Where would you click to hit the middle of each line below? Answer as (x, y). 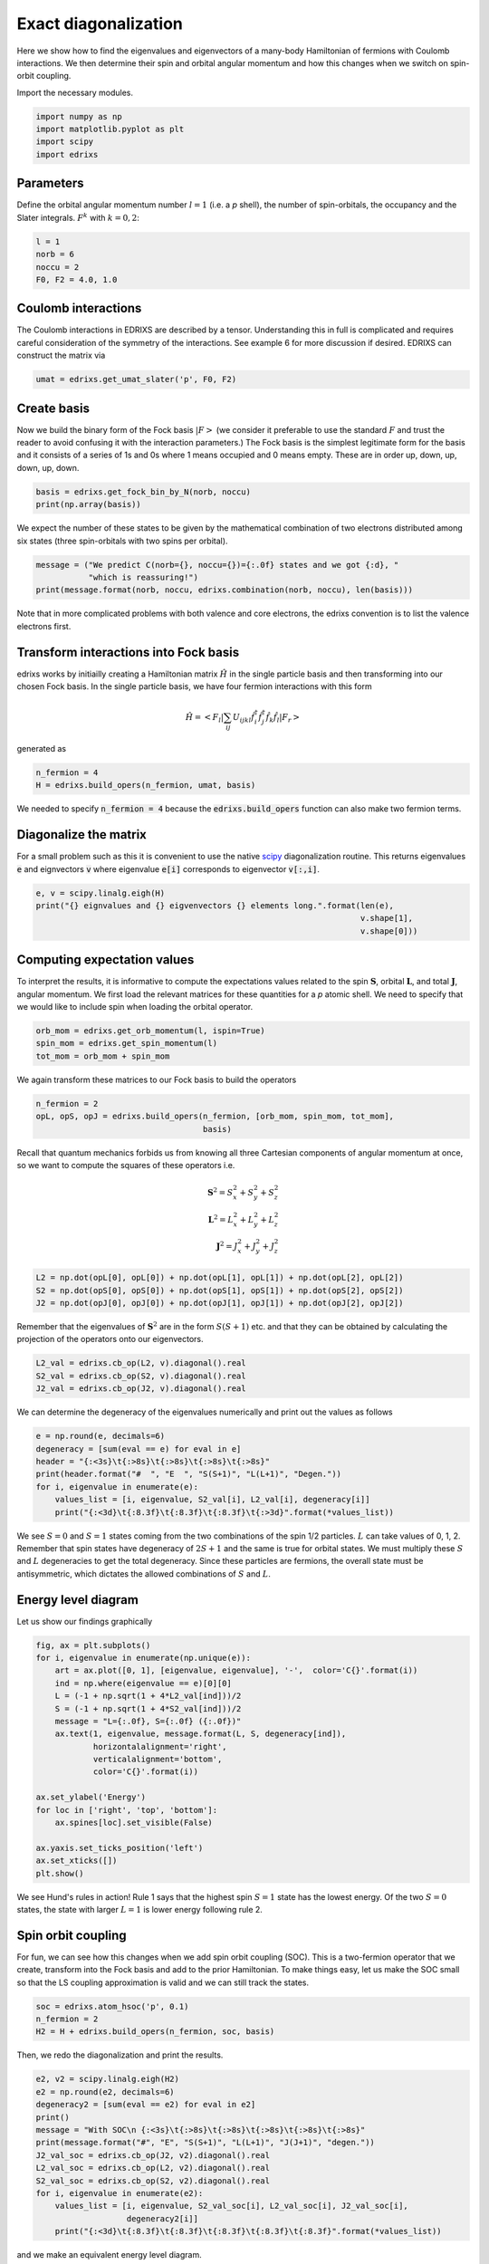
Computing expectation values (105, 960)
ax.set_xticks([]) (77, 1861)
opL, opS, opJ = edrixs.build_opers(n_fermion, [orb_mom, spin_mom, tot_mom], (215, 1117)
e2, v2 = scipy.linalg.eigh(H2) (108, 2079)
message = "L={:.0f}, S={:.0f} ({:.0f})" (148, 1721)
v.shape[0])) (389, 931)
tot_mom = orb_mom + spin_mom (103, 1056)
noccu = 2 (58, 267)
